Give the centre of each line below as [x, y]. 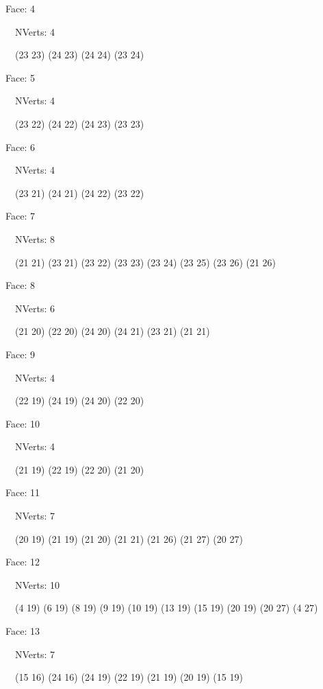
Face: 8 [20, 285]
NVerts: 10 [37, 584]
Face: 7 [20, 216]
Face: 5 [20, 77]
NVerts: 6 [35, 308]
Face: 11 [23, 492]
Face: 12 [23, 562]
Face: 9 [20, 354]
